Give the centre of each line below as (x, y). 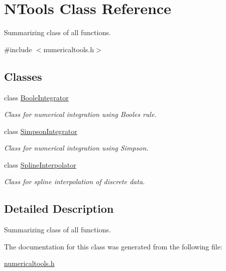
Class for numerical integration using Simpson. (76, 148)
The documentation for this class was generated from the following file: (113, 246)
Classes (23, 76)
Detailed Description (59, 209)
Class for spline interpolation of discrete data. (75, 181)
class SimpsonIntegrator (41, 131)
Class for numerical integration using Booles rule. (80, 114)
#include (18, 49)
